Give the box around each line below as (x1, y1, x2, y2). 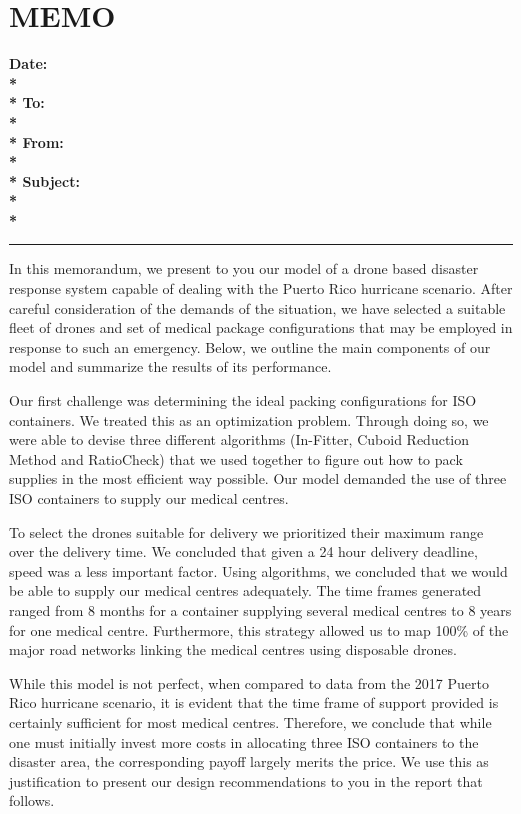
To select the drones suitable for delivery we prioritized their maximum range (9, 521, 484, 542)
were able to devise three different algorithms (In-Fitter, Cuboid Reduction (9, 429, 470, 450)
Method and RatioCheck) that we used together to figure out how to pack (9, 448, 463, 469)
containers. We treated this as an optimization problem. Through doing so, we (9, 409, 489, 430)
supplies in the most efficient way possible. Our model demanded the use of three (9, 468, 507, 489)
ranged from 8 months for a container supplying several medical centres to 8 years (9, 599, 512, 620)
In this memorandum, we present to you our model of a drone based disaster (9, 258, 479, 279)
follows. (9, 790, 55, 811)
